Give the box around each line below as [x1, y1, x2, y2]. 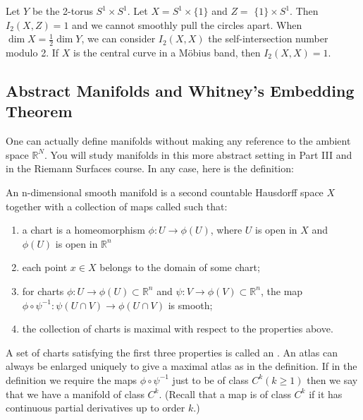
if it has [309, 386, 343, 401]
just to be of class [172, 372, 249, 387]
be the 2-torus [32, 4, 93, 18]
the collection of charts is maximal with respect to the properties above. [22, 321, 333, 336]
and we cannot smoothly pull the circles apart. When [72, 17, 302, 32]
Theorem [6, 100, 73, 122]
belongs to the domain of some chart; [99, 260, 260, 275]
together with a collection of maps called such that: [6, 198, 228, 213]
